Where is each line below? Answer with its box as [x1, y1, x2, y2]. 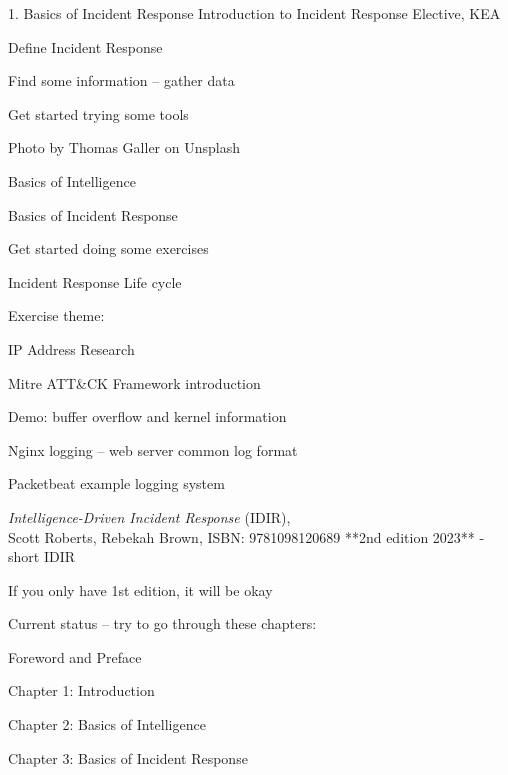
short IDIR [8, 546, 76, 567]
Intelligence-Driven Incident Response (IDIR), [8, 506, 291, 527]
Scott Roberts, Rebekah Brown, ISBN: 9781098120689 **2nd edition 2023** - [8, 526, 485, 547]
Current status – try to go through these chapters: [8, 613, 317, 634]
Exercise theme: [8, 305, 105, 326]
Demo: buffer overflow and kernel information [8, 406, 287, 427]
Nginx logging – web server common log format [8, 439, 298, 460]
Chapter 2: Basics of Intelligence [8, 714, 206, 735]
